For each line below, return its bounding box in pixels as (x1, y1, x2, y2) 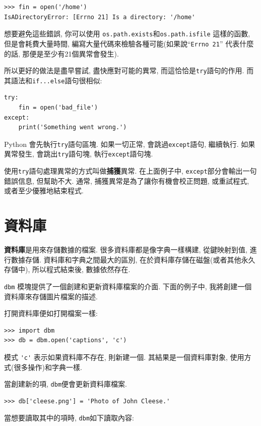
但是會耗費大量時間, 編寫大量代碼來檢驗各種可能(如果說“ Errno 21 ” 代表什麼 (4, 38, 254, 48)
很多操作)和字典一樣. (14, 361, 82, 372)
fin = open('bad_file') (18, 104, 98, 111)
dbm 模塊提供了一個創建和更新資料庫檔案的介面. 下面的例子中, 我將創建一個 (4, 281, 252, 291)
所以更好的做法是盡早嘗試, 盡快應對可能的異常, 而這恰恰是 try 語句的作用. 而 (4, 65, 254, 76)
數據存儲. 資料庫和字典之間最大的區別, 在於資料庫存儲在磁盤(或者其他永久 (11, 254, 255, 264)
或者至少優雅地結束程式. (4, 185, 84, 196)
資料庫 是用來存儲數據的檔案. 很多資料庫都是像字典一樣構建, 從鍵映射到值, (4, 244, 247, 255)
